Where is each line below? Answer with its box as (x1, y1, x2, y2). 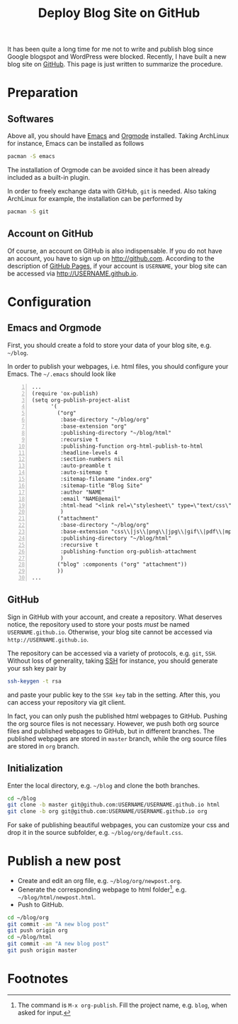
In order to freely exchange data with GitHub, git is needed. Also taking (7, 187, 217, 195)
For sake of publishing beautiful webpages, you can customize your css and (7, 821, 230, 829)
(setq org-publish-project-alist (31, 397, 130, 404)
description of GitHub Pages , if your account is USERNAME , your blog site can (7, 261, 227, 270)
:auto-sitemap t (59, 469, 108, 476)
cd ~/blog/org (7, 914, 50, 921)
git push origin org (7, 927, 69, 934)
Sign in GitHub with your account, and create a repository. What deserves (7, 613, 222, 621)
